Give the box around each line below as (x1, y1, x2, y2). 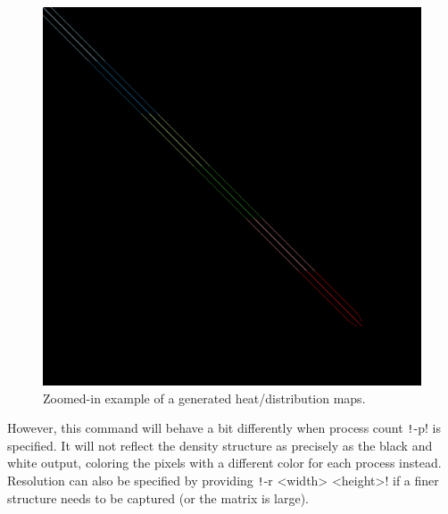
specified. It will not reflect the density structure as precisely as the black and (7, 435, 433, 454)
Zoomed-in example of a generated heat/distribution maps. (43, 388, 366, 407)
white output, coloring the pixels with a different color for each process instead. (7, 453, 442, 472)
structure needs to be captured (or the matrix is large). (7, 488, 310, 507)
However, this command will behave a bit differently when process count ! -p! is (7, 419, 441, 437)
